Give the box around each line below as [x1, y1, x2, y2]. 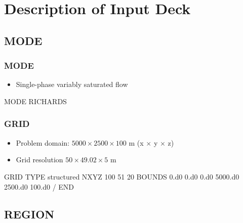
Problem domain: [16, 137, 70, 148]
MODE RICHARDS [4, 96, 67, 106]
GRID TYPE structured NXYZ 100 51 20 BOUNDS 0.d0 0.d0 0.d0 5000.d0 [4, 171, 239, 182]
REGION [4, 206, 55, 221]
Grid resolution [16, 154, 63, 165]
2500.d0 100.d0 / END [4, 181, 74, 192]
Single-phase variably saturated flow [16, 79, 128, 90]
